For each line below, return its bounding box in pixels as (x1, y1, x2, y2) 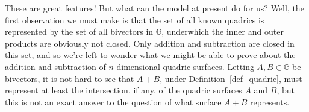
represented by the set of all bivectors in (5, 25, 154, 38)
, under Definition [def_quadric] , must (160, 72, 302, 84)
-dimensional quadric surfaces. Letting (113, 60, 254, 72)
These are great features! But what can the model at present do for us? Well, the (5, 2, 304, 14)
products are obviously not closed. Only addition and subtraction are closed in (5, 37, 295, 49)
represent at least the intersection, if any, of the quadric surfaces (5, 84, 242, 96)
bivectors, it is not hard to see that (5, 72, 134, 84)
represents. (249, 95, 290, 108)
